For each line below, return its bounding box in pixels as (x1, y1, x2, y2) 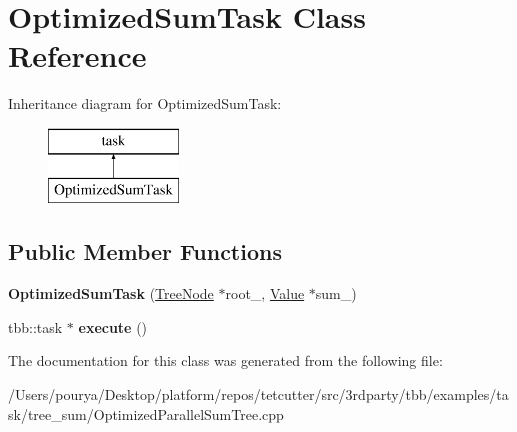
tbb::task (8, 316, 63, 337)
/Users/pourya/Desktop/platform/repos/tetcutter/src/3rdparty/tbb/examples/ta (8, 384, 509, 405)
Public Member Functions (8, 236, 282, 267)
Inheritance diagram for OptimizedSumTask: (8, 93, 282, 114)
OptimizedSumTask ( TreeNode (8, 283, 214, 304)
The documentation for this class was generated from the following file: (8, 350, 443, 371)
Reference (8, 35, 147, 76)
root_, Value (225, 283, 305, 304)
